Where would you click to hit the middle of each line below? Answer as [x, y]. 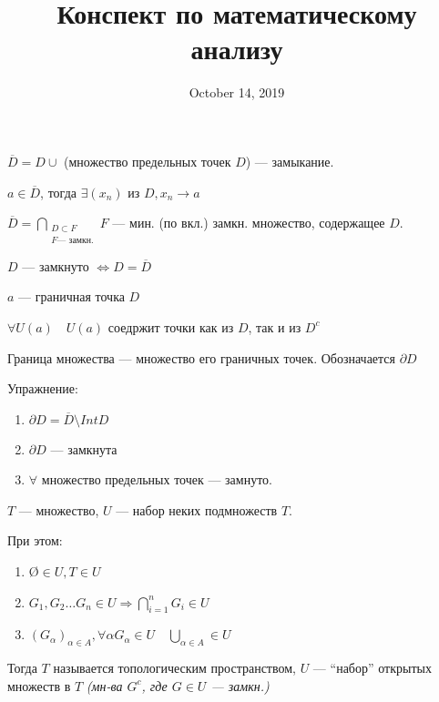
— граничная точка [71, 296]
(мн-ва [104, 685]
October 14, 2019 [237, 92]
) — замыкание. [290, 161]
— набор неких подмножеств [197, 509]
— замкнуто [56, 265]
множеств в [39, 685]
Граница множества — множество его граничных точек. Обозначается [202, 357]
